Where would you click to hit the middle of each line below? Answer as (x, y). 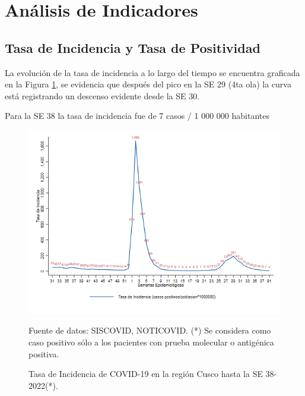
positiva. (44, 353)
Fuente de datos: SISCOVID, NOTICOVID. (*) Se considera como (150, 330)
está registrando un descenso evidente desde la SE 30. (102, 95)
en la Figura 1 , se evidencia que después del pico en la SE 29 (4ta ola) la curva (148, 84)
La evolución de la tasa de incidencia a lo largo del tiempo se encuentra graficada (152, 72)
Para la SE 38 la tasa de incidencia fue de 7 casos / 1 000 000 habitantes (137, 116)
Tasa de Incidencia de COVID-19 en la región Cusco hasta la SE (146, 374)
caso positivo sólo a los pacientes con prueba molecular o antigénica (151, 342)
